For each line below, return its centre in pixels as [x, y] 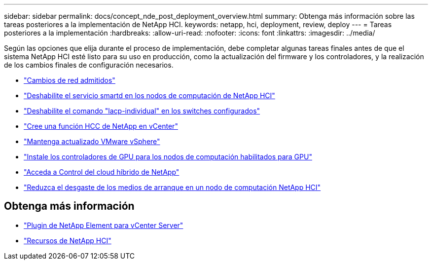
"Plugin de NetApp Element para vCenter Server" [104, 225]
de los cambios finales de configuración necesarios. [89, 65]
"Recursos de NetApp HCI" [68, 240]
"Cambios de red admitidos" [70, 80]
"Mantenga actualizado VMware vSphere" [92, 141]
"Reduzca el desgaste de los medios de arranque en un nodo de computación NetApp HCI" [172, 187]
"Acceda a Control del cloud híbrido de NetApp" [102, 172]
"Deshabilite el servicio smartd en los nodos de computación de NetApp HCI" [149, 95]
